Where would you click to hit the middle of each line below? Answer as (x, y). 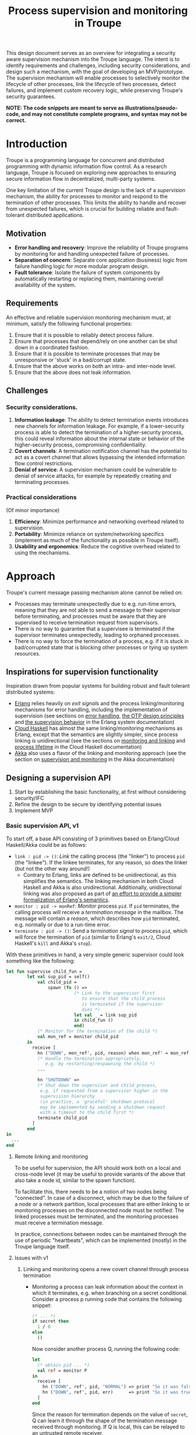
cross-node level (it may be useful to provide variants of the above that (100, 1174)
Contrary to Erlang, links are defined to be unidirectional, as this (100, 875)
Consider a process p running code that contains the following (107, 1299)
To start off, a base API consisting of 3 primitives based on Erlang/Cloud (93, 839)
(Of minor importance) (33, 510)
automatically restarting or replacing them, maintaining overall (89, 279)
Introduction (37, 144)
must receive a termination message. (59, 1223)
